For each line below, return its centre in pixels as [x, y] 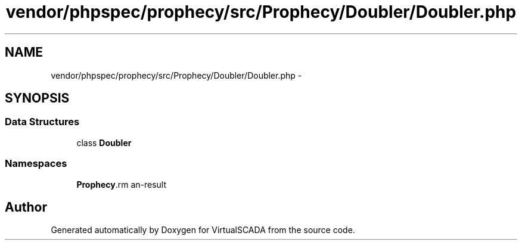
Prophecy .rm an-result [122, 184]
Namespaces [36, 164]
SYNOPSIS [37, 98]
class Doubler [104, 142]
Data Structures [42, 122]
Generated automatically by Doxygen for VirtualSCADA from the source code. [203, 230]
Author [26, 207]
